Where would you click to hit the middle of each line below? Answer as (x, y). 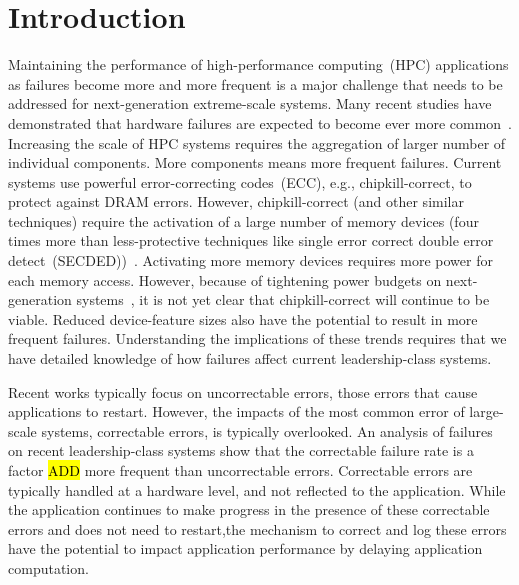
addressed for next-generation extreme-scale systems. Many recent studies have (250, 103)
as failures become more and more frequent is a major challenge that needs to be (255, 83)
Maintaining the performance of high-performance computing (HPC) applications (258, 64)
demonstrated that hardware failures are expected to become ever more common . (260, 122)
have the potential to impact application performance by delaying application (245, 548)
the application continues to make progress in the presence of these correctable (249, 509)
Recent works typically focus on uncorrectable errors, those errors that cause (243, 391)
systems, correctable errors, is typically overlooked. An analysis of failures (267, 430)
